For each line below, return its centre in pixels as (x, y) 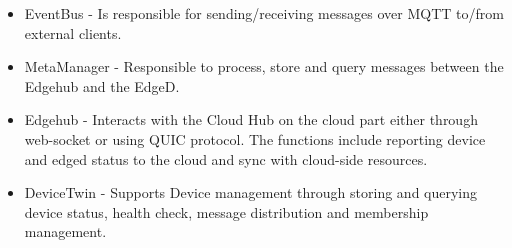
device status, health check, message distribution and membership (226, 211)
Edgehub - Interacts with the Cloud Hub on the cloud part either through (251, 119)
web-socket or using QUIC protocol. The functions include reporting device (255, 138)
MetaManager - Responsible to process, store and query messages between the (264, 66)
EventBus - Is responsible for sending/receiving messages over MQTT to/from (264, 13)
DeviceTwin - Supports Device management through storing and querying (251, 192)
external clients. (73, 32)
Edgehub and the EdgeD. (102, 85)
